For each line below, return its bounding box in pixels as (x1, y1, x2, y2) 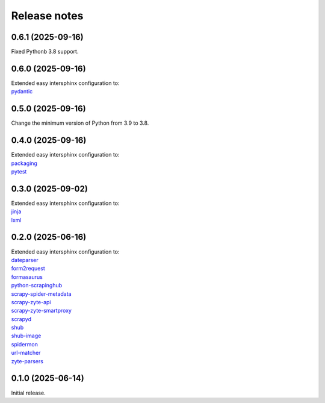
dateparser (11, 256, 39, 263)
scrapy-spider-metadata (11, 290, 72, 298)
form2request (11, 265, 45, 272)
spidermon (11, 340, 39, 348)
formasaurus (11, 273, 43, 280)
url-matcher (11, 349, 41, 357)
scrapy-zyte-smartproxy (11, 307, 72, 314)
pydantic (11, 88, 33, 95)
